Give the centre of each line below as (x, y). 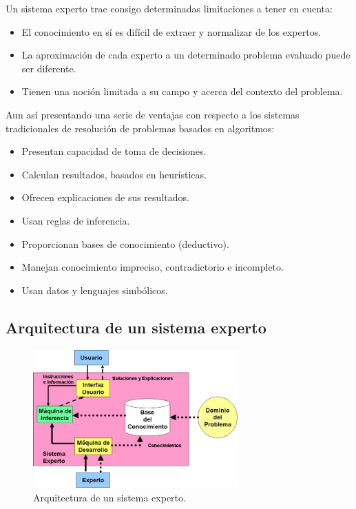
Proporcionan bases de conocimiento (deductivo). (125, 243)
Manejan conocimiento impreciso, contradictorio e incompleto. (153, 267)
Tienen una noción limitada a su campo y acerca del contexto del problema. (182, 91)
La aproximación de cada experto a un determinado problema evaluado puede (186, 55)
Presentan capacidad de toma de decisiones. (114, 151)
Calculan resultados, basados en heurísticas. (114, 174)
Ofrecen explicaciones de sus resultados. (105, 197)
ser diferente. (49, 68)
